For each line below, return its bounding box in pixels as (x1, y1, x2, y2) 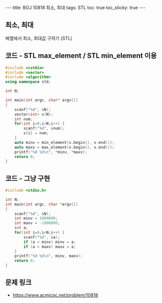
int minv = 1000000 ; (14, 216, 58, 221)
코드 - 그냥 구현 (5, 174, 50, 183)
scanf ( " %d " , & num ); (23, 126, 65, 131)
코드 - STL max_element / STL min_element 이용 (5, 52, 157, 60)
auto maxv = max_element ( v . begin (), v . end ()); (14, 144, 115, 150)
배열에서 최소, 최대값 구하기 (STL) (5, 35, 73, 41)
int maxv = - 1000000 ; (14, 220, 60, 226)
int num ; (14, 117, 33, 122)
